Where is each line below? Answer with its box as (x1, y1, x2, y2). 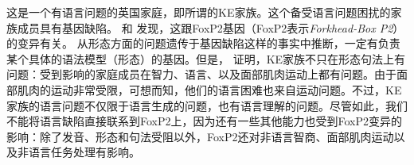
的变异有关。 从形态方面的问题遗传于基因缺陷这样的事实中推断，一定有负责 (6, 35, 400, 52)
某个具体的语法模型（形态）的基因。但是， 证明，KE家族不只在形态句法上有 (6, 50, 406, 67)
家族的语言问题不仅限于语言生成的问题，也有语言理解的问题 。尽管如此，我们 (6, 97, 408, 113)
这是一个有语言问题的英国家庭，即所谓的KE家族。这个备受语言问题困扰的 (6, 4, 391, 20)
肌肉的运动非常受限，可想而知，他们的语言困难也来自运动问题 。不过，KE (17, 81, 402, 98)
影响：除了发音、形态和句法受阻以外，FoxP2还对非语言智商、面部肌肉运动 (6, 128, 394, 144)
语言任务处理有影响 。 (28, 144, 140, 160)
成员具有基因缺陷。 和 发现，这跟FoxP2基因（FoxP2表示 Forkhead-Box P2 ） (17, 19, 404, 36)
